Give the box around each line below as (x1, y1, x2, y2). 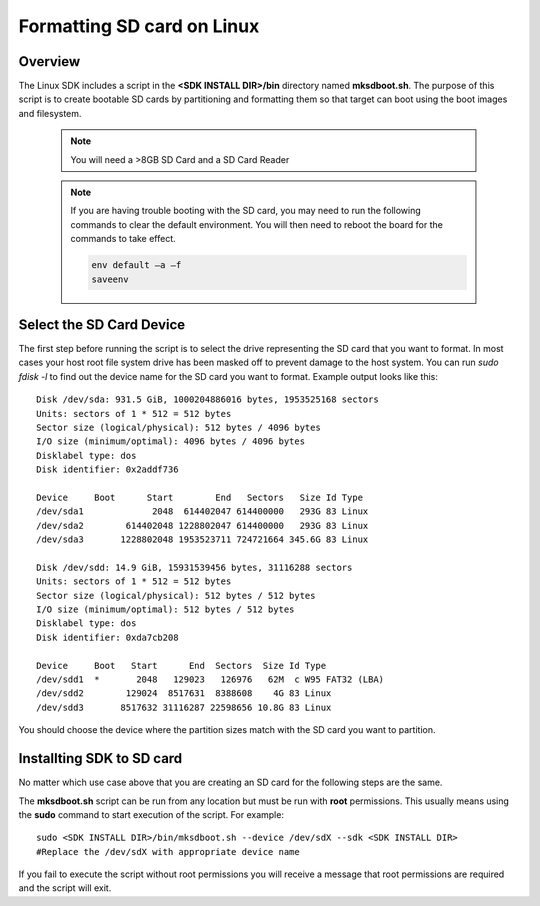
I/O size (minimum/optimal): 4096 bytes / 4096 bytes (36, 436, 305, 447)
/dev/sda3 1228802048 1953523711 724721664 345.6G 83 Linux (36, 534, 369, 545)
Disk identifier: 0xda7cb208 (36, 631, 179, 643)
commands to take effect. (70, 233, 177, 245)
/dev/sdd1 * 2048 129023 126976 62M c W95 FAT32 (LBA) (36, 674, 385, 685)
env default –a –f (91, 260, 182, 271)
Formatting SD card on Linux (18, 15, 260, 37)
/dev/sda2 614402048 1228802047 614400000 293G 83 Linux (36, 520, 369, 531)
